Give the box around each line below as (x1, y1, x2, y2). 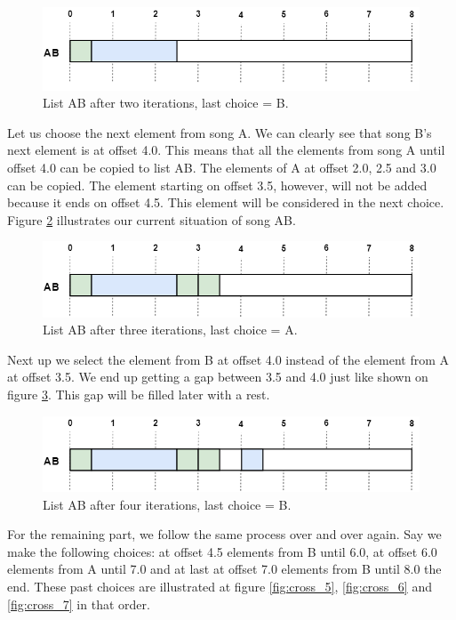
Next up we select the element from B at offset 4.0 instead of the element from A (7, 350, 449, 368)
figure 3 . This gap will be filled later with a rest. (7, 385, 270, 404)
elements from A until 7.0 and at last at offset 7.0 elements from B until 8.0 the (7, 560, 442, 578)
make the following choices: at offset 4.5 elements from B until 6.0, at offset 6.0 (7, 542, 437, 560)
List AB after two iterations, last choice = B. (43, 93, 289, 112)
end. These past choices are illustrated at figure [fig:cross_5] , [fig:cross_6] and (7, 576, 432, 595)
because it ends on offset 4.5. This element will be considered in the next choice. (7, 193, 444, 212)
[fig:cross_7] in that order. (7, 594, 150, 613)
